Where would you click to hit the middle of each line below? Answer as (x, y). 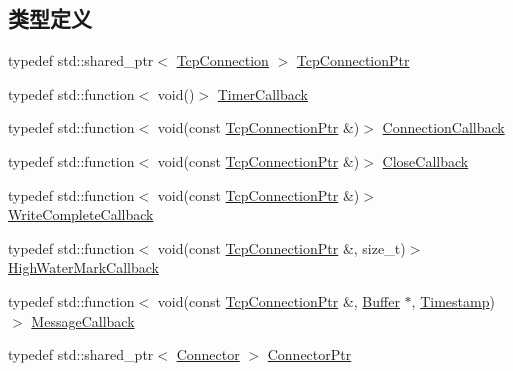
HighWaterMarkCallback (84, 267)
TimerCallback (262, 93)
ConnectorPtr (309, 354)
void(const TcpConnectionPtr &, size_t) (281, 247)
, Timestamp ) (453, 300)
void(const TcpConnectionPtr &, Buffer (278, 300)
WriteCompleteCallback (81, 214)
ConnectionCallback (443, 127)
